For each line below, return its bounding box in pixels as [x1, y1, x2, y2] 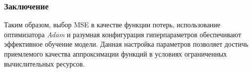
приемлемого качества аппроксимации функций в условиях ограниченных [4, 49, 227, 59]
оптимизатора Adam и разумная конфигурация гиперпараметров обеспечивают [4, 29, 242, 39]
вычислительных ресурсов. [4, 58, 85, 69]
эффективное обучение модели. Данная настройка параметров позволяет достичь [4, 39, 249, 49]
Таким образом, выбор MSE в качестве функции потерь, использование [4, 19, 221, 30]
